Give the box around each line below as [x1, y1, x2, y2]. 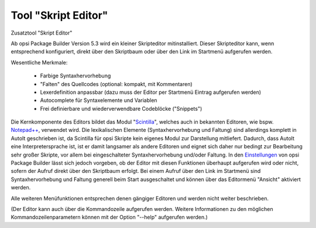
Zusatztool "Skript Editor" [11, 29, 73, 36]
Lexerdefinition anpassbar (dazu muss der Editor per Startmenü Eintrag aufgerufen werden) [40, 89, 262, 96]
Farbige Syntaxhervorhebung [40, 72, 111, 79]
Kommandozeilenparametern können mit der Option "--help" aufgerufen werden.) [11, 214, 208, 221]
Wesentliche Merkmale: [11, 59, 68, 66]
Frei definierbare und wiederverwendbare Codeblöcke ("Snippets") [40, 105, 202, 112]
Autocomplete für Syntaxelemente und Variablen [40, 97, 157, 104]
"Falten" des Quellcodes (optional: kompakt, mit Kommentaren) [40, 80, 193, 87]
